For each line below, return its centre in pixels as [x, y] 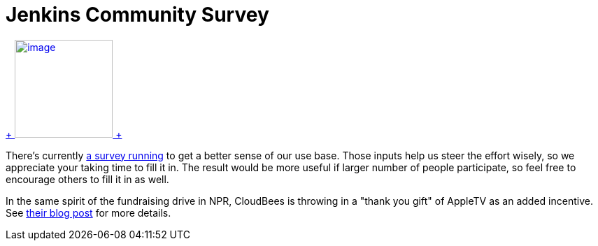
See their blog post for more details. [88, 212]
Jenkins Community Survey [137, 15]
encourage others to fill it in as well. [87, 179]
